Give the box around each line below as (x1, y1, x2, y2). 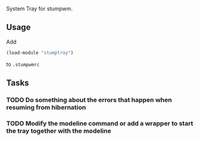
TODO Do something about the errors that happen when (6, 96, 172, 104)
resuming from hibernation (6, 103, 86, 111)
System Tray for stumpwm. (6, 5, 73, 12)
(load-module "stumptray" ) (6, 50, 74, 56)
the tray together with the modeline (6, 127, 111, 135)
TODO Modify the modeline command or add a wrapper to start (6, 119, 194, 127)
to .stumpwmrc (6, 60, 40, 68)
